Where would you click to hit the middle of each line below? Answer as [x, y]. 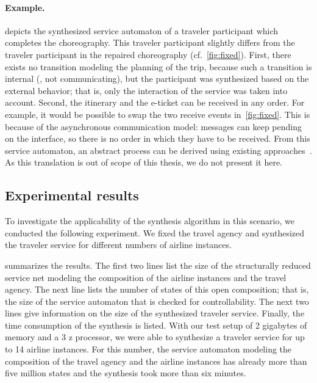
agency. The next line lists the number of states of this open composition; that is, [157, 289]
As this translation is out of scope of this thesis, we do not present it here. [144, 162]
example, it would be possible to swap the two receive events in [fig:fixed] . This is [158, 114]
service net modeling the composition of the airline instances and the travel [146, 277]
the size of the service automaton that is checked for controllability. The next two [157, 301]
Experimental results [72, 195]
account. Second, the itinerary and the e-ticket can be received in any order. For [155, 102]
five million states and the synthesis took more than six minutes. [126, 373]
